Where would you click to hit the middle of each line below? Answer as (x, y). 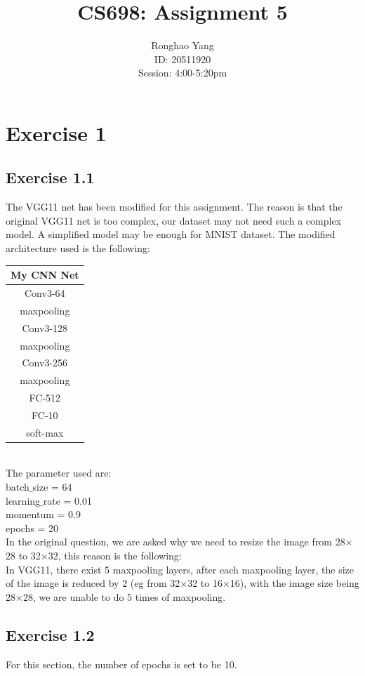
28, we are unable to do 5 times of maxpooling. (124, 596)
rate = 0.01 (67, 500)
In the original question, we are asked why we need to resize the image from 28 (175, 542)
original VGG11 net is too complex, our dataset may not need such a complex (174, 220)
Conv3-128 (45, 327)
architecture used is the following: (78, 248)
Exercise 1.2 (50, 634)
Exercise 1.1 (50, 177)
